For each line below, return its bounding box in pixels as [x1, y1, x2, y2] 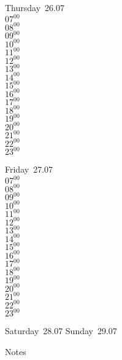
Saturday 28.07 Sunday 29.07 [5, 324, 117, 337]
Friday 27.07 [5, 163, 53, 176]
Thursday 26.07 [5, 1, 64, 14]
